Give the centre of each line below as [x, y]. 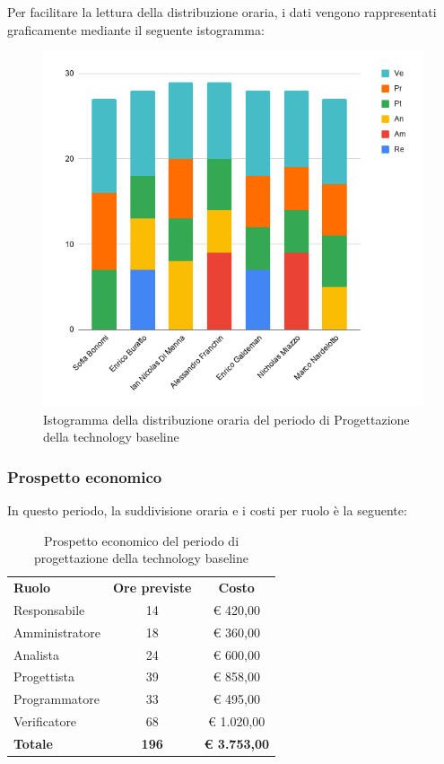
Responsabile [49, 609]
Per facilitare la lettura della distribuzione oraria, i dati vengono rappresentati [222, 12]
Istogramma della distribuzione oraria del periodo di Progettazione [226, 419]
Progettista [44, 676]
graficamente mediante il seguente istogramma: [136, 29]
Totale [33, 743]
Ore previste [152, 587]
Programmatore [57, 699]
